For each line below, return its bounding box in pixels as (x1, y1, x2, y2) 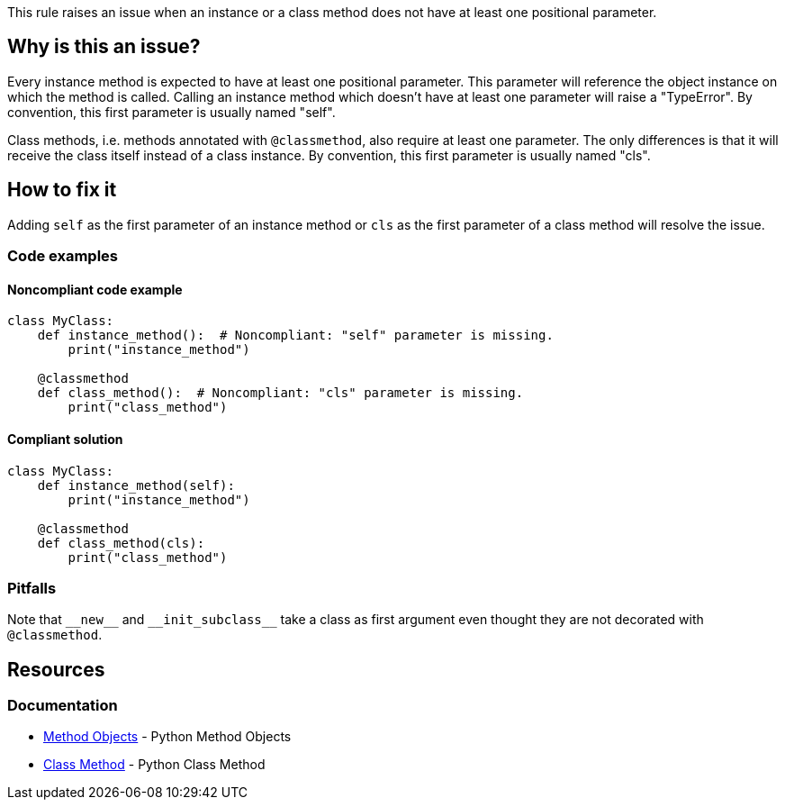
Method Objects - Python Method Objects (43, 729, 292, 745)
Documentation (7, 696, 118, 715)
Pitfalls (7, 578, 57, 597)
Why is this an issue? (7, 35, 201, 59)
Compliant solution (7, 431, 123, 447)
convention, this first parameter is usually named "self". (7, 104, 336, 120)
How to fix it (7, 178, 117, 202)
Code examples (7, 247, 119, 266)
